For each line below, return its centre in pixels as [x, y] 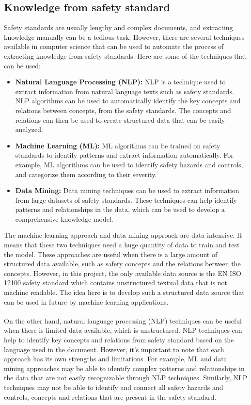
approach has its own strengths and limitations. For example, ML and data [116, 359]
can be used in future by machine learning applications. [86, 301]
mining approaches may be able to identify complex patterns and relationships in [124, 368]
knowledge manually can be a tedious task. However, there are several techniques [124, 37]
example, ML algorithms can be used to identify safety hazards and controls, [129, 164]
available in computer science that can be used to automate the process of [114, 46]
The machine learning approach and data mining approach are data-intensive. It [123, 235]
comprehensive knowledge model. [64, 219]
